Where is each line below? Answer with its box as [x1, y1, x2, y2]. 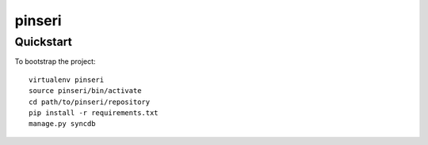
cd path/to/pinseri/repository [29, 97, 151, 106]
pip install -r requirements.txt [29, 108, 159, 117]
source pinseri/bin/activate [29, 87, 142, 95]
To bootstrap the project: [14, 57, 96, 66]
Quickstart [14, 35, 73, 49]
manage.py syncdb [29, 119, 96, 128]
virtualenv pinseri [29, 75, 105, 84]
